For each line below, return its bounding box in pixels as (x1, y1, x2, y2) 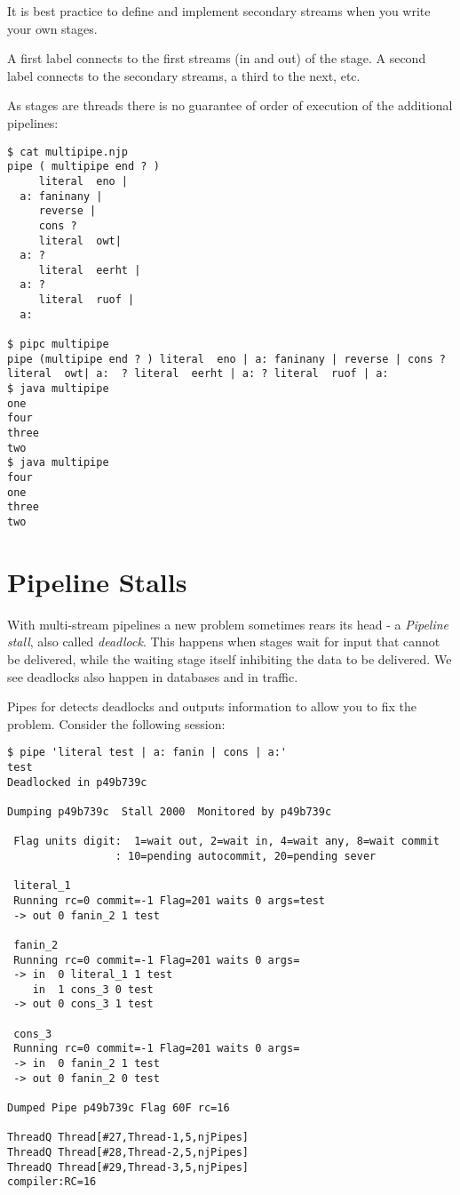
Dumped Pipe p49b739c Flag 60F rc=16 (7, 1102, 230, 1115)
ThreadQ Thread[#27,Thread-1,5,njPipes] (7, 1131, 250, 1144)
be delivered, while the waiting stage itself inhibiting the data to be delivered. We (7, 649, 452, 668)
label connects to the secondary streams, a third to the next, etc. (7, 66, 361, 84)
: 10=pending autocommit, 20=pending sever (115, 849, 377, 862)
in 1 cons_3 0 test (32, 982, 154, 996)
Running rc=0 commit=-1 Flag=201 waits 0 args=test (13, 894, 325, 907)
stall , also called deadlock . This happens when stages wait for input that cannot (7, 632, 440, 651)
